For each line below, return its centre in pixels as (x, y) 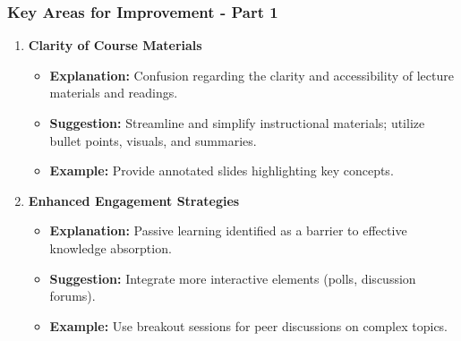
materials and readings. (114, 93)
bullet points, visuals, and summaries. (153, 140)
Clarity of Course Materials (115, 45)
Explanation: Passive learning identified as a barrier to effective (228, 230)
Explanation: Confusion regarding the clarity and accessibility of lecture (252, 75)
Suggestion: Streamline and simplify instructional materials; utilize (237, 123)
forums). (73, 296)
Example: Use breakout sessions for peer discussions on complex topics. (249, 325)
